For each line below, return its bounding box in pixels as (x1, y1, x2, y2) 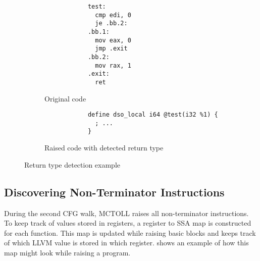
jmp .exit (95, 45, 128, 53)
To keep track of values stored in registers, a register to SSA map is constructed (4, 218, 251, 228)
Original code (44, 93, 86, 103)
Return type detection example (24, 159, 121, 170)
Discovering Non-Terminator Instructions (4, 184, 225, 199)
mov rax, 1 (95, 62, 131, 69)
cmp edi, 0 (95, 11, 131, 19)
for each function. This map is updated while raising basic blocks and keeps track (4, 227, 256, 238)
